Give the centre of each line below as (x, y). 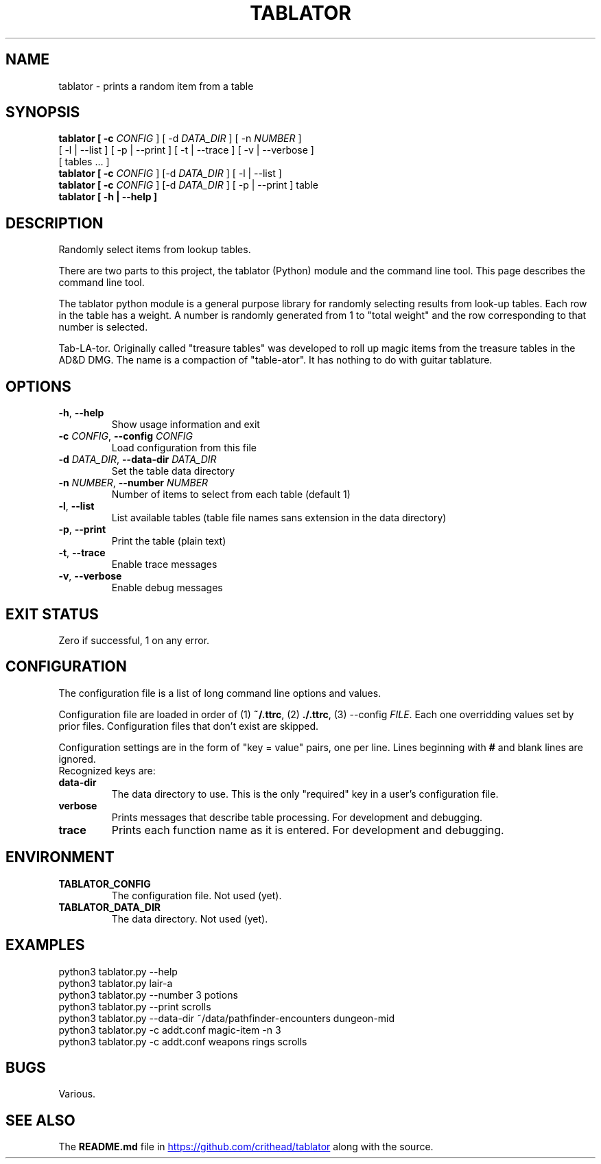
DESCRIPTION (55, 223)
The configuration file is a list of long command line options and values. (220, 693)
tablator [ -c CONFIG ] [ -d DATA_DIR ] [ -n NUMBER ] (180, 139)
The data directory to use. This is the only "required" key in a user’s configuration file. (305, 794)
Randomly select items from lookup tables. (155, 250)
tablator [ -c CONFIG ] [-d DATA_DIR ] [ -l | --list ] (170, 174)
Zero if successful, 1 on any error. (134, 640)
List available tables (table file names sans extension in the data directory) (279, 518)
